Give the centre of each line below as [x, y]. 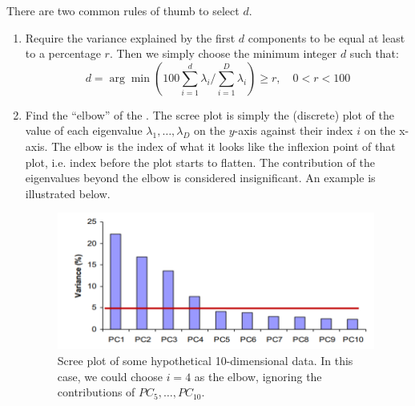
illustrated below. [68, 193]
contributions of [96, 392]
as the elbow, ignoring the [258, 376]
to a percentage [63, 53]
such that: [374, 53]
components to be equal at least [326, 37]
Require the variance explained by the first [130, 37]
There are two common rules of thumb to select [123, 10]
